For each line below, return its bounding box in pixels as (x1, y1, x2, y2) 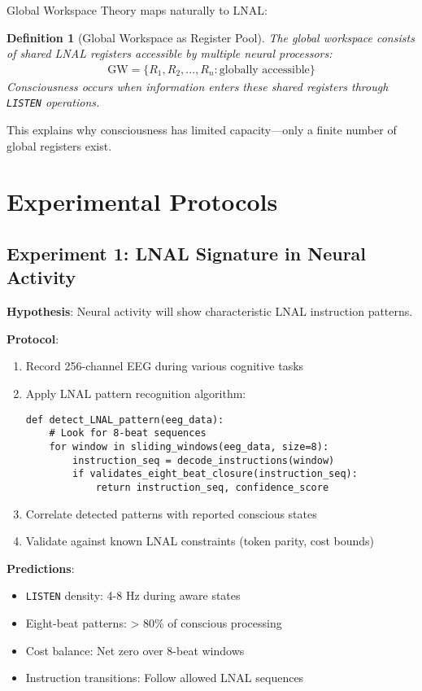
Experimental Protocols (7, 185, 278, 218)
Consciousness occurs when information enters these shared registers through (7, 77, 389, 94)
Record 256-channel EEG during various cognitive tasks (25, 357, 304, 374)
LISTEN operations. (7, 94, 100, 111)
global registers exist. (7, 137, 112, 154)
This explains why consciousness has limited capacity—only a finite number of (7, 121, 397, 138)
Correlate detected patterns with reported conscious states (25, 505, 317, 522)
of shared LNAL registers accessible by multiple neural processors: (7, 45, 333, 62)
